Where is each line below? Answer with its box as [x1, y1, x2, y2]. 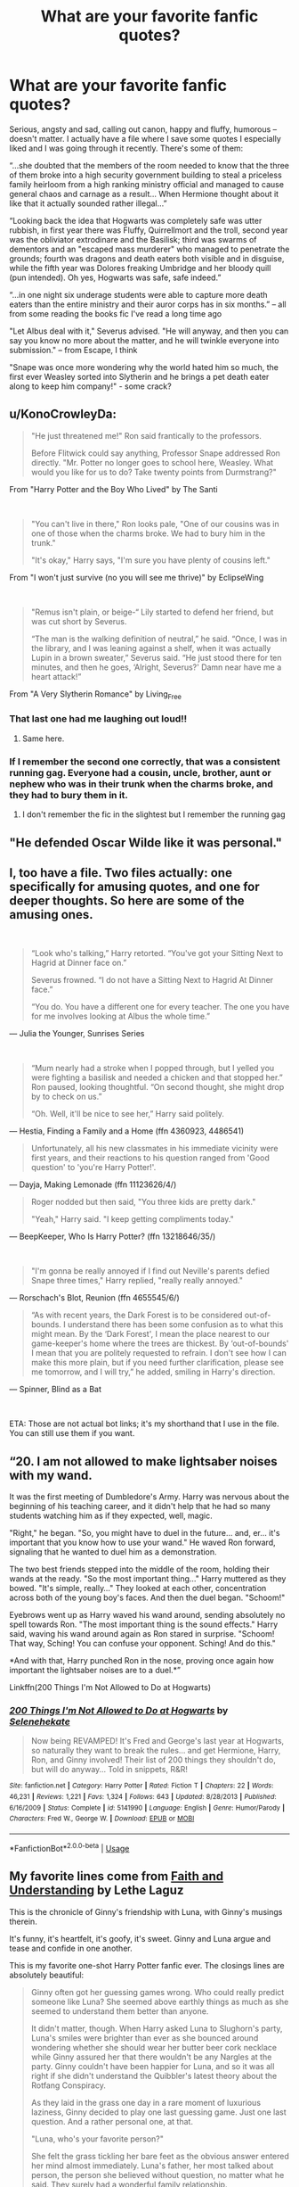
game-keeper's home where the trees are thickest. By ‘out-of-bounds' [30, 1338, 289, 1349]
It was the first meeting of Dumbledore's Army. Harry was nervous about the [9, 1491, 290, 1502]
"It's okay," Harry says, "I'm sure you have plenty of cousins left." [30, 555, 271, 565]
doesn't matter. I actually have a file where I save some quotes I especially [9, 133, 282, 144]
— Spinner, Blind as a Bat [9, 1384, 102, 1395]
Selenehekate [9, 1715, 71, 1728]
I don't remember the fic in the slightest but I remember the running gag [21, 809, 287, 820]
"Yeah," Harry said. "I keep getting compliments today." [30, 1214, 234, 1225]
